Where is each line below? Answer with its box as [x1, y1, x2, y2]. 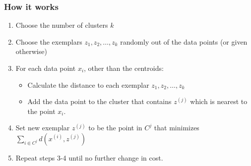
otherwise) [15, 46, 47, 56]
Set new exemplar [15, 122, 70, 133]
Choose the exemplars [15, 36, 82, 47]
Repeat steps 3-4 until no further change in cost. [15, 152, 163, 163]
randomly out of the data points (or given [120, 36, 248, 47]
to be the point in [88, 122, 142, 133]
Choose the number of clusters [15, 20, 108, 30]
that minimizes [154, 122, 199, 133]
